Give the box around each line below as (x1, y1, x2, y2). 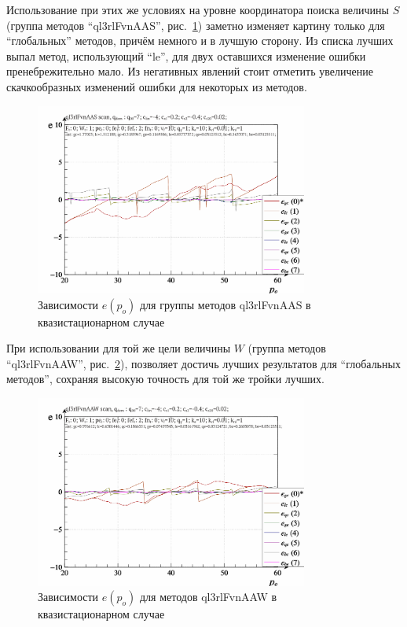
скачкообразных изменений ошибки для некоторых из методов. (6, 78, 307, 94)
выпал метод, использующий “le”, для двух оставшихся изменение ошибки (6, 47, 366, 64)
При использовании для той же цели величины (6, 340, 231, 356)
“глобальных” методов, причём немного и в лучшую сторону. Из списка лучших (6, 32, 394, 49)
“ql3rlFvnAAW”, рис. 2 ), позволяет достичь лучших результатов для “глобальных (6, 355, 401, 371)
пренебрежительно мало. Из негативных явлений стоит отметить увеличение (6, 63, 373, 79)
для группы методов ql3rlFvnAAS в (139, 296, 311, 312)
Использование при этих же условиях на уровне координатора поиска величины (6, 2, 389, 17)
